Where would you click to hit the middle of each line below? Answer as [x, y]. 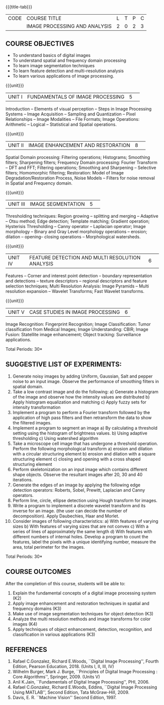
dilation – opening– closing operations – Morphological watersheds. [73, 237]
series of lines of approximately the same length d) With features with [82, 531]
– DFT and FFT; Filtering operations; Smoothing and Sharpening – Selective [81, 168]
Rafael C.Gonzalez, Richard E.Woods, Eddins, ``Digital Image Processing [85, 687]
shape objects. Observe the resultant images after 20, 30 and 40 [77, 475]
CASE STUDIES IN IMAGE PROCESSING [74, 312]
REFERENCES [27, 650]
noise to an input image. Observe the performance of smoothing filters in [86, 381]
